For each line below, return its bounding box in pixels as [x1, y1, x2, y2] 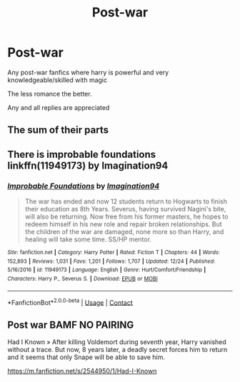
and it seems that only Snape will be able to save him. [7, 353, 166, 361]
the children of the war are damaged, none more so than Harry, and [24, 228, 224, 236]
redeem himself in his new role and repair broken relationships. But [24, 220, 223, 228]
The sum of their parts [7, 124, 109, 136]
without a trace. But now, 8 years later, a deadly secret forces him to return [7, 346, 228, 354]
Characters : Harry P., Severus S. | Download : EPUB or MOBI [7, 275, 159, 282]
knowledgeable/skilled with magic [7, 76, 108, 84]
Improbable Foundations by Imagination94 [7, 181, 160, 191]
